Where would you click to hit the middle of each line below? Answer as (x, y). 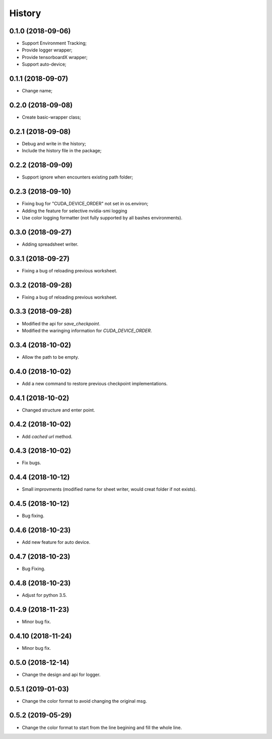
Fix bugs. (31, 463)
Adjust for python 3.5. (45, 595)
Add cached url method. (47, 436)
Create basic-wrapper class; (52, 117)
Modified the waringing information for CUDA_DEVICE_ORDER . (87, 330)
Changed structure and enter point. (58, 410)
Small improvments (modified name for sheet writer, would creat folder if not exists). (109, 489)
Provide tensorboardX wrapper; (55, 57)
